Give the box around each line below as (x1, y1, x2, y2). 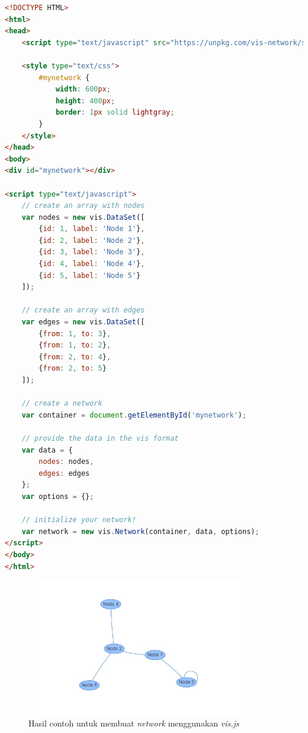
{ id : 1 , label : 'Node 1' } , (38, 225, 145, 233)
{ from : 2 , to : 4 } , (38, 352, 111, 361)
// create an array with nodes (21, 201, 145, 210)
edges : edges (38, 469, 90, 478)
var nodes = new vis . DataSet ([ (21, 213, 145, 222)
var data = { (21, 446, 73, 454)
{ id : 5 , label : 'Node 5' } (38, 271, 141, 280)
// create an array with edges (21, 306, 145, 315)
